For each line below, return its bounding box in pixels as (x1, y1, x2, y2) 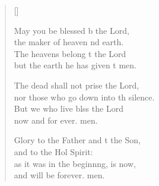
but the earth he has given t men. (14, 59, 137, 71)
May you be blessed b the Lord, (14, 24, 129, 36)
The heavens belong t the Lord (14, 47, 126, 59)
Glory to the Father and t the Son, (14, 134, 141, 146)
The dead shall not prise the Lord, (14, 78, 139, 91)
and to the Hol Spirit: (14, 145, 93, 157)
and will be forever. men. (14, 169, 105, 181)
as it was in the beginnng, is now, (14, 157, 136, 169)
